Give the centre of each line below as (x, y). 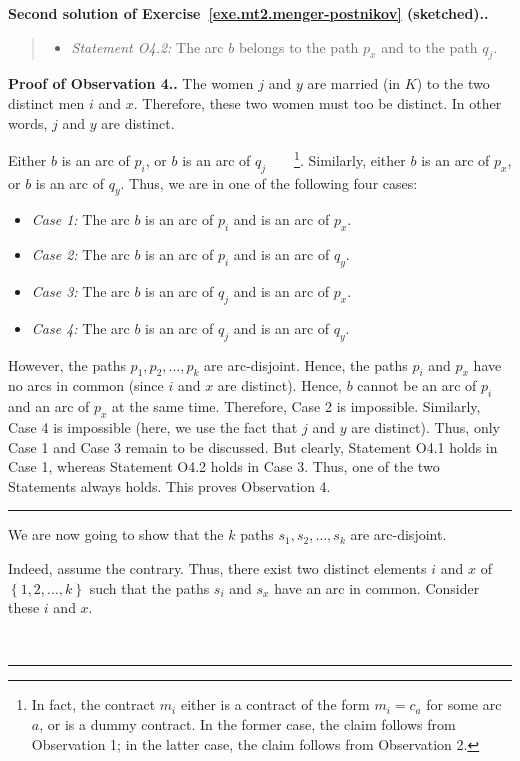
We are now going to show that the (116, 534)
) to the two (453, 83)
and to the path (429, 46)
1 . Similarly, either (350, 158)
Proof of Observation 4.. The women (131, 83)
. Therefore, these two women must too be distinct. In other (317, 102)
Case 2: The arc (80, 254)
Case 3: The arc (80, 291)
